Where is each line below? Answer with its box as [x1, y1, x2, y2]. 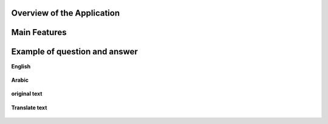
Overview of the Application [11, 8, 120, 18]
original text [11, 90, 43, 97]
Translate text [11, 103, 47, 111]
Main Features [11, 27, 67, 38]
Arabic [11, 76, 29, 83]
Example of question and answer [11, 47, 138, 57]
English [11, 62, 31, 70]
